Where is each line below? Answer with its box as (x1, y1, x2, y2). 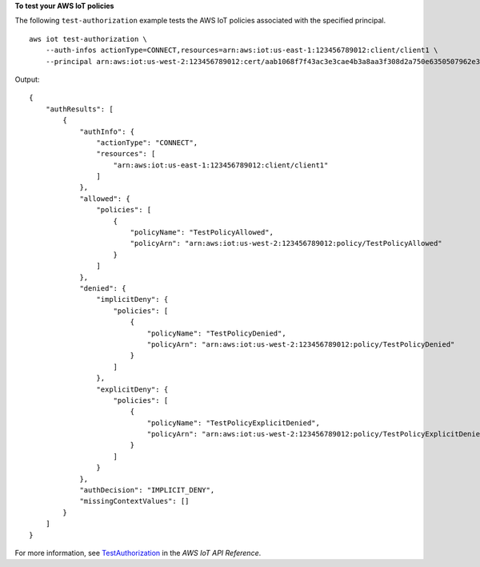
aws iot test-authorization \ (29, 34, 148, 43)
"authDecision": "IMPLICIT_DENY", (79, 485, 215, 495)
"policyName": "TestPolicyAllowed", (130, 228, 274, 237)
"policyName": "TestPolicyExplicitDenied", (146, 418, 320, 428)
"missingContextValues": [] (79, 497, 190, 506)
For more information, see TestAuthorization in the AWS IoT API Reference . (14, 548, 262, 557)
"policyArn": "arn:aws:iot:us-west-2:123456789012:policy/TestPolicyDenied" (146, 340, 455, 348)
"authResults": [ (45, 104, 114, 114)
